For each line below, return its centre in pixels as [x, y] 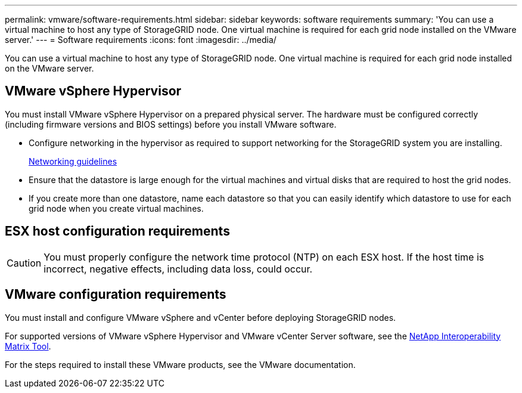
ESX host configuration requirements [117, 231]
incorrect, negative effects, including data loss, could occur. [178, 269]
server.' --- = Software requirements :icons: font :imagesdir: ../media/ [141, 40]
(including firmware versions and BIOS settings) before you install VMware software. [171, 124]
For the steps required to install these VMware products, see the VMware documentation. [180, 364]
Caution [24, 263]
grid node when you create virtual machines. [116, 208]
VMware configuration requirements [116, 295]
